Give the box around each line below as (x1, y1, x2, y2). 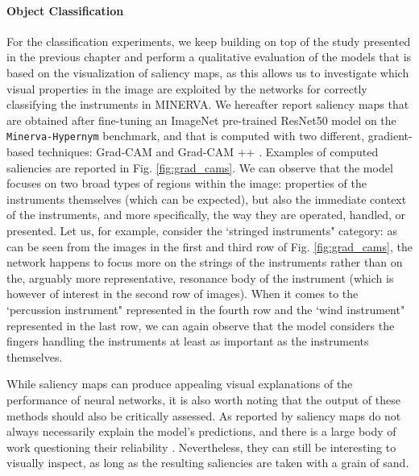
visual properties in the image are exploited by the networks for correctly (6, 80, 367, 97)
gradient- (367, 127, 413, 144)
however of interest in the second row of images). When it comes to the (6, 285, 359, 302)
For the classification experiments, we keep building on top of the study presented (6, 32, 411, 49)
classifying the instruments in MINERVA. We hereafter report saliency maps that (6, 96, 409, 113)
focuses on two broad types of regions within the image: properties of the (6, 175, 367, 192)
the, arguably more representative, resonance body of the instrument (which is (6, 269, 394, 286)
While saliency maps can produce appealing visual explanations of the (6, 375, 353, 392)
